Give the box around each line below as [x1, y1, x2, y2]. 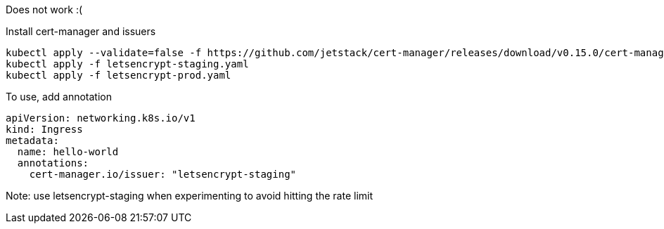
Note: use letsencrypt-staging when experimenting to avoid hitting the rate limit [6, 190, 373, 202]
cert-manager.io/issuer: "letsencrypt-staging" [29, 169, 297, 180]
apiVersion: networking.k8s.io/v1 [6, 112, 196, 124]
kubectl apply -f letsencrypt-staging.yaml [6, 58, 249, 70]
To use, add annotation [6, 91, 112, 103]
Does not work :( [6, 4, 83, 15]
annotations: [17, 157, 89, 169]
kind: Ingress [6, 124, 83, 135]
